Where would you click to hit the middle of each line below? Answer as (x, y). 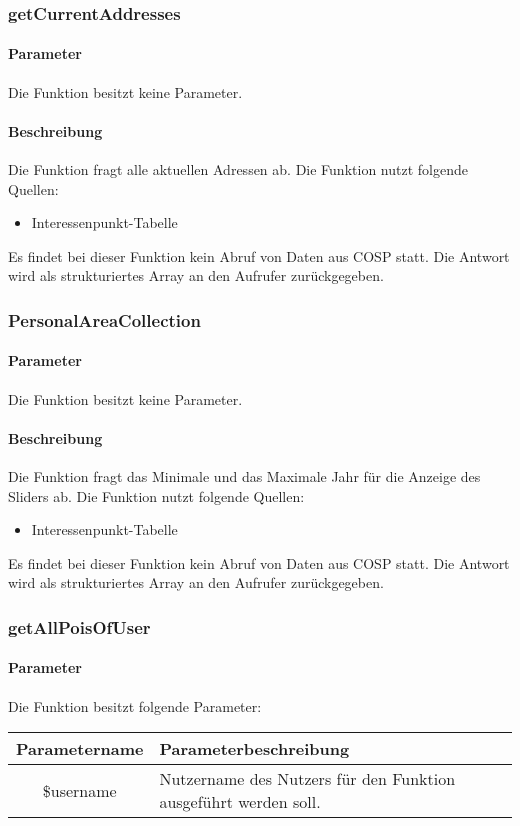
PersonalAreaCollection (104, 319)
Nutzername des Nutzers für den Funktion (307, 779)
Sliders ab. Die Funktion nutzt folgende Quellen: (156, 495)
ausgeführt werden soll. (240, 802)
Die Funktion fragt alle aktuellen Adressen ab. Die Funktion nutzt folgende (238, 169)
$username (79, 790)
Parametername (80, 749)
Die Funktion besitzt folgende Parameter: (135, 705)
